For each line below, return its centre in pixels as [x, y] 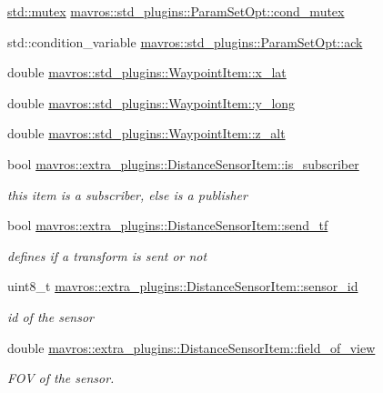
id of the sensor [51, 316]
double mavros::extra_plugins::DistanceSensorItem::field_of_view [191, 347]
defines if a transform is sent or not [107, 255]
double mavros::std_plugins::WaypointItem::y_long [151, 102]
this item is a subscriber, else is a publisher [127, 194]
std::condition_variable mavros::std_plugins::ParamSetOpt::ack [185, 41]
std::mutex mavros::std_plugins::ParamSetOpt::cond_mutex [176, 11]
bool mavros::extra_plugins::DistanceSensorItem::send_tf [168, 225]
